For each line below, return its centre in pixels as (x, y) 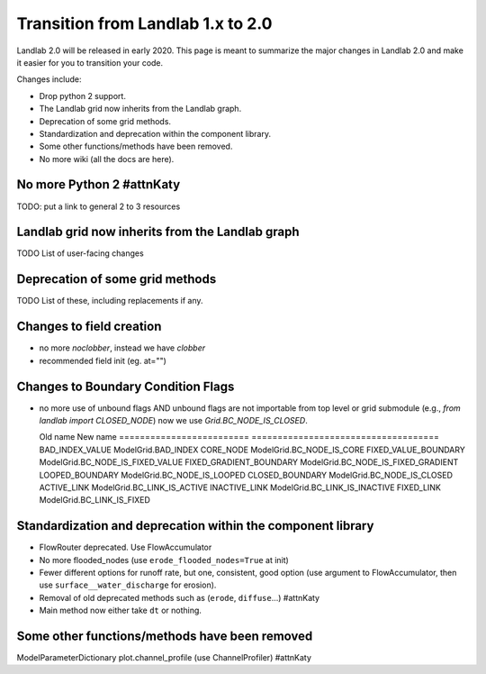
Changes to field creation (89, 327)
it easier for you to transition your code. (90, 62)
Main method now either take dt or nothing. (121, 610)
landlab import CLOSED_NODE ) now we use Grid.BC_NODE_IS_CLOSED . (173, 420)
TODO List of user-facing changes (80, 253)
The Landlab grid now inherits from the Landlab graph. (140, 109)
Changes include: (49, 79)
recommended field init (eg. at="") (103, 360)
